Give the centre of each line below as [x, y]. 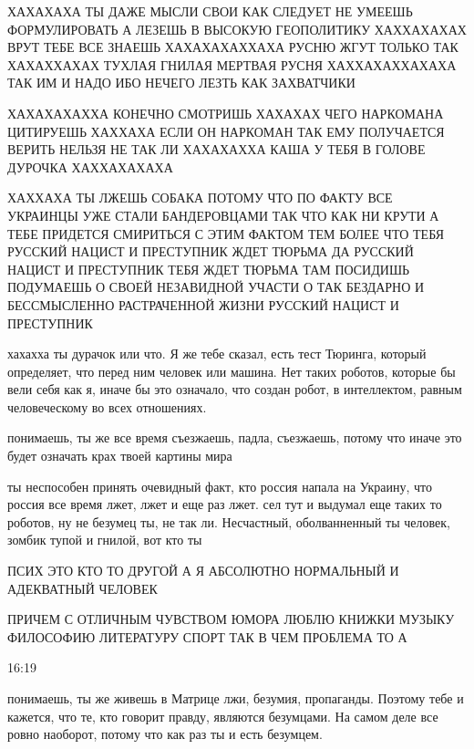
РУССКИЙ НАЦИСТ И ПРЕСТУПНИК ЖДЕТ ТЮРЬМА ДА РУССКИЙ [211, 251]
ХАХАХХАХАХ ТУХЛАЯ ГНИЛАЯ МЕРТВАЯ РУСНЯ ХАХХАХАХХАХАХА [232, 64]
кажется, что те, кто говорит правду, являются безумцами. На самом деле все [223, 716]
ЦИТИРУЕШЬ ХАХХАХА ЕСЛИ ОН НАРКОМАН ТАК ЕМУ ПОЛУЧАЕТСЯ [226, 131]
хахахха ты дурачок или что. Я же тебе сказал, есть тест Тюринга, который [217, 354]
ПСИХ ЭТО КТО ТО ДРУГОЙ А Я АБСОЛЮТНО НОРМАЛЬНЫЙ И [203, 571]
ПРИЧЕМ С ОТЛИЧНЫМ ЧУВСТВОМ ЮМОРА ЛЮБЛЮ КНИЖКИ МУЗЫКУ [231, 619]
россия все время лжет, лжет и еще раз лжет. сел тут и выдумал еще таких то [225, 504]
